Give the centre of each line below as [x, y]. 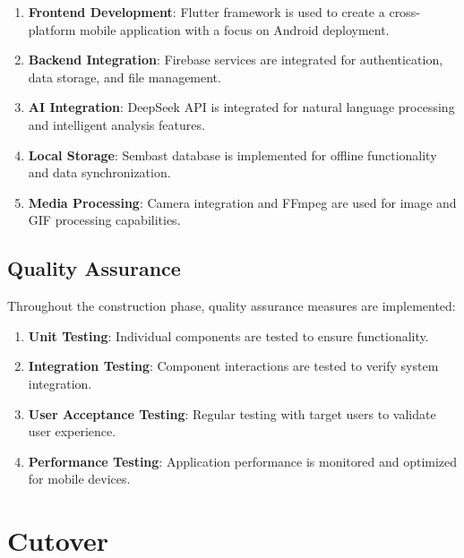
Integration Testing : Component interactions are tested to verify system [233, 366]
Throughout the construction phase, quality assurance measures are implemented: [232, 306]
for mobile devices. [79, 479]
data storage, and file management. [125, 77]
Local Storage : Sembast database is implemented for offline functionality [232, 155]
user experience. [72, 431]
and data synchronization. [99, 172]
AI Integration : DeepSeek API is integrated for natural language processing [241, 107]
